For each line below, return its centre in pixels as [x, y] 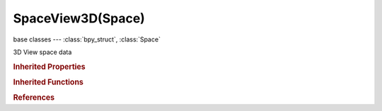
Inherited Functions [48, 82]
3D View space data [42, 52]
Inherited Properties [50, 67]
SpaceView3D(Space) [79, 18]
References [34, 98]
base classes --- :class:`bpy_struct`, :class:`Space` [87, 39]
